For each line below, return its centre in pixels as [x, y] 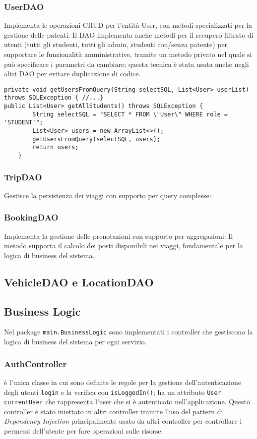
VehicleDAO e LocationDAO [79, 282]
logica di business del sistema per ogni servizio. [75, 342]
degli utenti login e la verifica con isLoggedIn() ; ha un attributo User [113, 392]
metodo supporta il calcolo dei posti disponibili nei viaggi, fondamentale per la [124, 246]
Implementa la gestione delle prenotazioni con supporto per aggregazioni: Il [119, 236]
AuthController [35, 363]
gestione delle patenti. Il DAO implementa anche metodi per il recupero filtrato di [129, 34]
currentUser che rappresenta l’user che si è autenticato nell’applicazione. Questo [127, 402]
